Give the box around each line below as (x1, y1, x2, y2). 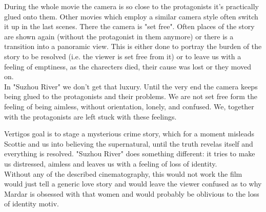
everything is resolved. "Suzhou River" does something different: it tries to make (4, 148, 255, 159)
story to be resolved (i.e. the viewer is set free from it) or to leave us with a (4, 51, 241, 61)
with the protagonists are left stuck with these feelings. (4, 111, 177, 122)
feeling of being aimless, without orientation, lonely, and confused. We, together (4, 101, 254, 111)
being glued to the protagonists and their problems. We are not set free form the (4, 91, 258, 102)
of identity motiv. (4, 198, 59, 209)
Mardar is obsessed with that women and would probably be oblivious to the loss (4, 188, 259, 199)
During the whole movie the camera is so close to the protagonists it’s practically (4, 1, 259, 11)
